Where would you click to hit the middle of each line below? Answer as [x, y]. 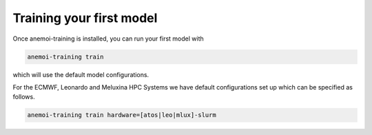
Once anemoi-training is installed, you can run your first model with [108, 39]
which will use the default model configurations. [81, 74]
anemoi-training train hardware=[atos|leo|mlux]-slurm [122, 115]
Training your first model [85, 18]
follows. [24, 97]
